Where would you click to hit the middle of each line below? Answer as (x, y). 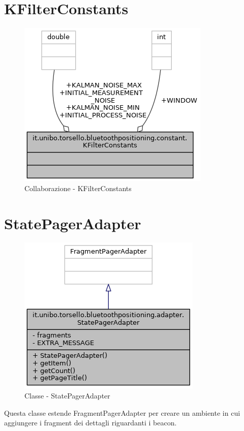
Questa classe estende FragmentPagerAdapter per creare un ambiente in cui (122, 412)
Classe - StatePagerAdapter (67, 396)
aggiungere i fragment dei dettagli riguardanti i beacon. (90, 423)
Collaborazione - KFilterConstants (78, 188)
